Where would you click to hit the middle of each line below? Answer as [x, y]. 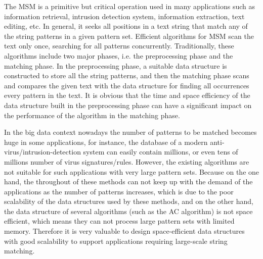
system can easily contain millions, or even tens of [161, 152]
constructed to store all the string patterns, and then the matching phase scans [127, 75]
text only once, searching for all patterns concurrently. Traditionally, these [119, 46]
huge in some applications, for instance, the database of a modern [106, 142]
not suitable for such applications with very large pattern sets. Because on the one [132, 171]
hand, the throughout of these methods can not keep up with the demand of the [128, 182]
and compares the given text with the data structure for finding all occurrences [127, 85]
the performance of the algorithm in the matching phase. [92, 115]
